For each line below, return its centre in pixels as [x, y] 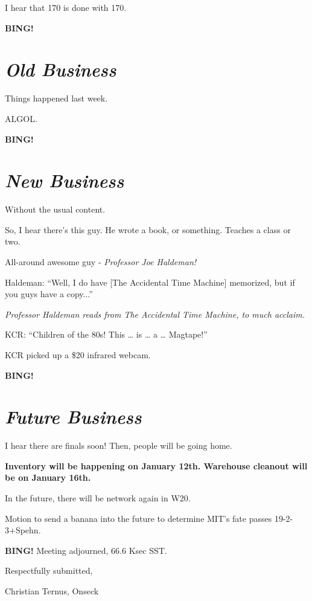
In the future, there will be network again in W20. [98, 498]
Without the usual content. [55, 209]
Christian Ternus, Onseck [52, 591]
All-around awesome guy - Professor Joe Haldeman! [101, 262]
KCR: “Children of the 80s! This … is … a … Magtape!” [106, 334]
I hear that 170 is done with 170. [66, 7]
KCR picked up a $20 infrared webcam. [78, 354]
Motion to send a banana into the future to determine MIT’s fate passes [138, 518]
